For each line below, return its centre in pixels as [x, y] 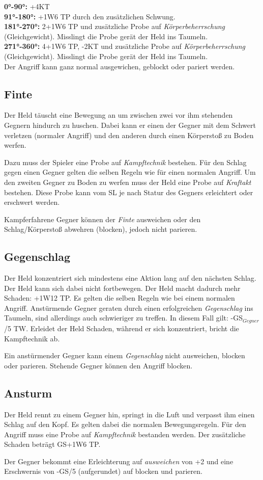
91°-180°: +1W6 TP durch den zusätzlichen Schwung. [90, 16]
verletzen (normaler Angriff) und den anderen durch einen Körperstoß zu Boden [129, 135]
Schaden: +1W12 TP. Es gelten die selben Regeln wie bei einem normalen [120, 298]
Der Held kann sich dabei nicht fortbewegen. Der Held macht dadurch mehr [122, 288]
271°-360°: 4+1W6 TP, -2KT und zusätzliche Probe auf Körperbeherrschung [125, 46]
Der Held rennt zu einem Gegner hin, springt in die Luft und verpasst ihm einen [129, 414]
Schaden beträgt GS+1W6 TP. [52, 444]
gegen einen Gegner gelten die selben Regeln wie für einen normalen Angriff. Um [130, 172]
